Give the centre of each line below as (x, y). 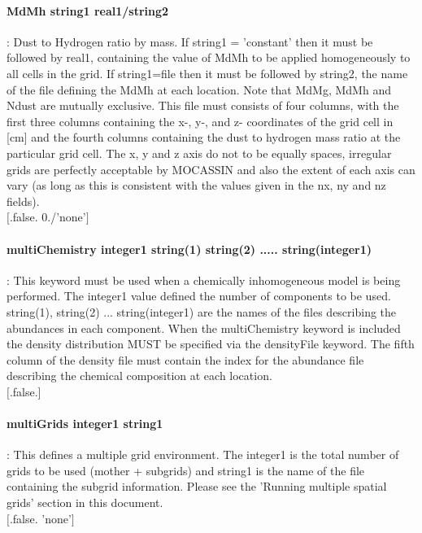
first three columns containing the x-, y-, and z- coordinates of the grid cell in (200, 121)
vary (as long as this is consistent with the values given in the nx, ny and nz (196, 185)
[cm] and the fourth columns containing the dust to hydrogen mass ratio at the (204, 137)
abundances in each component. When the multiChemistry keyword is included (204, 328)
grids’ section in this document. (85, 502)
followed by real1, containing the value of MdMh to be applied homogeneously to (209, 57)
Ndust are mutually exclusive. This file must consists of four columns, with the (203, 105)
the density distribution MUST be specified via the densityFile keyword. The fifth (211, 344)
